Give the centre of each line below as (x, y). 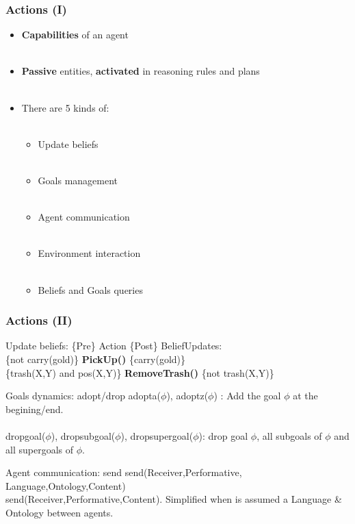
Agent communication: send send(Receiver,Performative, (124, 472)
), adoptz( (187, 396)
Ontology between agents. (60, 512)
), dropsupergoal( (157, 435)
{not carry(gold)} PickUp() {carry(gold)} (96, 359)
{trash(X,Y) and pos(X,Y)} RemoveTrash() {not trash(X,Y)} (140, 372)
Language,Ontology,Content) (66, 485)
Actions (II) (39, 320)
